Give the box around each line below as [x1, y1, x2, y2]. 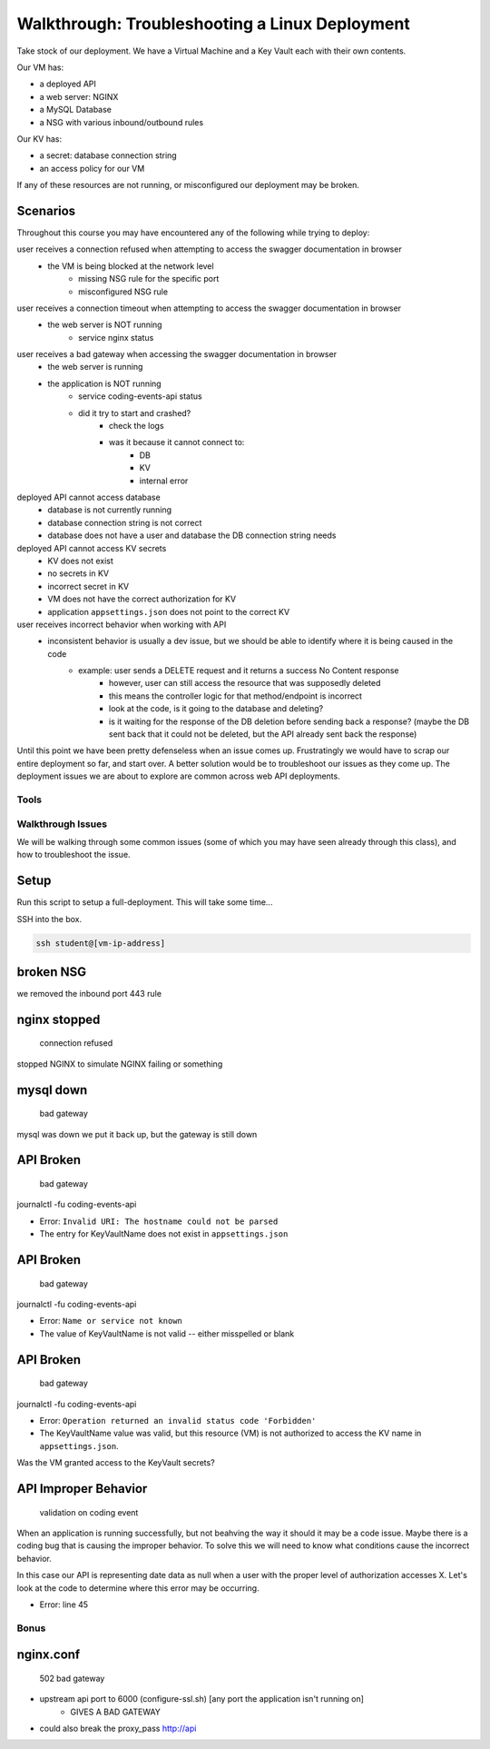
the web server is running [47, 362, 143, 373]
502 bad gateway [39, 1673, 105, 1684]
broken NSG [16, 964, 86, 979]
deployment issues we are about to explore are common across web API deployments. [16, 770, 340, 781]
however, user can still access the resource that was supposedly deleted [109, 678, 381, 689]
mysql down [16, 1082, 88, 1098]
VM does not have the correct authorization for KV [47, 593, 236, 604]
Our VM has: [16, 62, 64, 73]
